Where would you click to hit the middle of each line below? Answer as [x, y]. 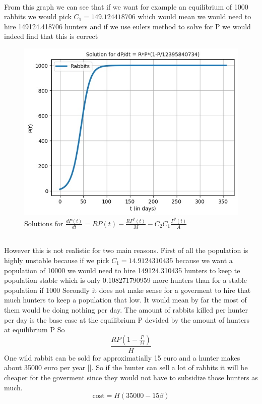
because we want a [204, 260]
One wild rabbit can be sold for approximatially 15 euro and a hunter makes [122, 357]
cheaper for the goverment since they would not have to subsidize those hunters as [131, 377]
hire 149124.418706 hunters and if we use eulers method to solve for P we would [127, 26]
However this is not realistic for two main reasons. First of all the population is [126, 250]
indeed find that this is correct [51, 36]
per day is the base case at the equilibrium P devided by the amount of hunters [127, 319]
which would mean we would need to [194, 16]
